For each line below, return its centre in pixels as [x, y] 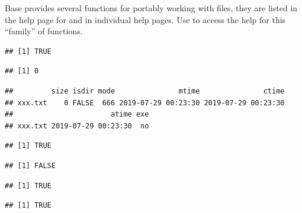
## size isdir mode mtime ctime [145, 91]
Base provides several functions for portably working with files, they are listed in [151, 8]
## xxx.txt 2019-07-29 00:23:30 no [77, 126]
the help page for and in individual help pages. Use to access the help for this [145, 19]
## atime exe [77, 114]
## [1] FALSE [30, 165]
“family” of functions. [44, 31]
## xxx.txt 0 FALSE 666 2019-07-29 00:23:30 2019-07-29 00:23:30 [145, 103]
